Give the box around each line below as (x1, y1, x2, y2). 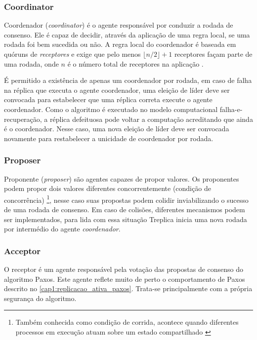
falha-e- (219, 104, 243, 114)
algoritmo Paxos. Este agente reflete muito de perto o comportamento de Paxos (4, 273, 245, 284)
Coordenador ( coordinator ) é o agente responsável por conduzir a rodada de (4, 20, 233, 30)
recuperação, (4, 113, 42, 124)
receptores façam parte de (174, 49, 253, 59)
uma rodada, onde (4, 58, 59, 69)
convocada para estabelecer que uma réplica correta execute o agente (4, 94, 213, 105)
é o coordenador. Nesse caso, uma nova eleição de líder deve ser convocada (4, 123, 229, 134)
